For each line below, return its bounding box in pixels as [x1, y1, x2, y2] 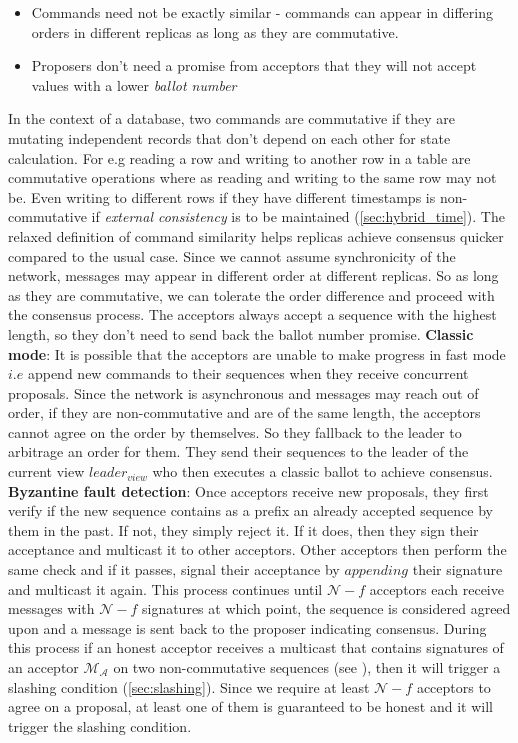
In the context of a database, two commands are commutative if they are [8, 108, 456, 129]
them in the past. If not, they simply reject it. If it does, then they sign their [8, 519, 479, 540]
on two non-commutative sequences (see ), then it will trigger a [113, 657, 501, 677]
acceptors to [416, 676, 491, 697]
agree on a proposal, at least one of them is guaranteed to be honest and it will [8, 696, 493, 717]
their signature [412, 559, 503, 580]
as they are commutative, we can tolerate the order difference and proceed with [8, 284, 495, 305]
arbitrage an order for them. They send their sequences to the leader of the [8, 441, 469, 462]
